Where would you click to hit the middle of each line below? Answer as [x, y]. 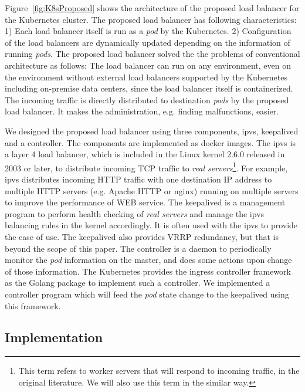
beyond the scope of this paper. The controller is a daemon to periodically [138, 248]
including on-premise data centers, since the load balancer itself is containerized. [149, 88]
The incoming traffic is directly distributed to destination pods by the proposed [147, 99]
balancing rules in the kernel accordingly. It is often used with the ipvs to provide [151, 225]
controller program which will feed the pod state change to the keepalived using [147, 294]
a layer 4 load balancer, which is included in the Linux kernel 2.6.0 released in [145, 154]
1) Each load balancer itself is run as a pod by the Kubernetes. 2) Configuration [148, 31]
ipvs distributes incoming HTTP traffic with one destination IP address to [138, 179]
